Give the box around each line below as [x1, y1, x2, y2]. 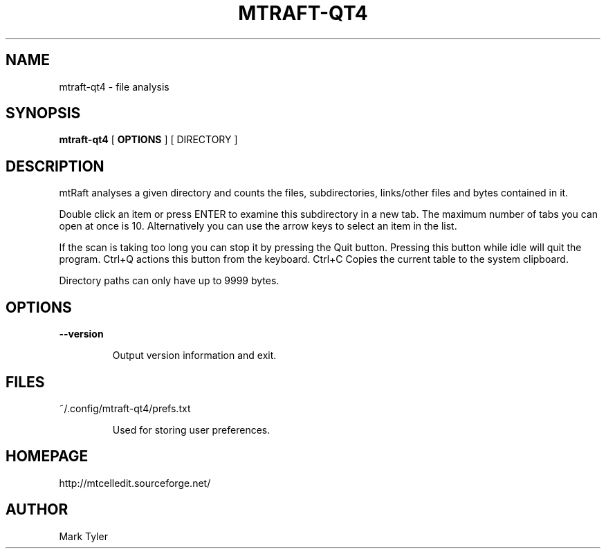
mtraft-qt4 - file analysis [59, 80, 169, 93]
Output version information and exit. [112, 349, 277, 362]
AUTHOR [6, 501, 68, 519]
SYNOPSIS [6, 104, 81, 122]
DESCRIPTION [6, 157, 104, 175]
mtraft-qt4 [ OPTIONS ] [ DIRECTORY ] [59, 133, 238, 146]
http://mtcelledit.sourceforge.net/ [59, 477, 211, 489]
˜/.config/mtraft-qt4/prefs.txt [59, 402, 191, 414]
